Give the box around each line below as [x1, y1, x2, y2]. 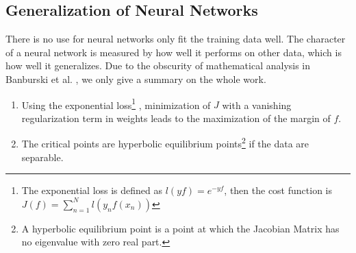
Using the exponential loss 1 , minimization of [21, 95, 211, 112]
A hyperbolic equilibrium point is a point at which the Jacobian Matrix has [21, 221, 340, 235]
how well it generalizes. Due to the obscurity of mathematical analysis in [5, 58, 311, 73]
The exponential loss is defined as [21, 183, 163, 197]
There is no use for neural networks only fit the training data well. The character [5, 32, 346, 46]
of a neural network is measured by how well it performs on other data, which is [5, 45, 342, 59]
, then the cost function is [224, 183, 332, 197]
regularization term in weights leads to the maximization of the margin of [21, 110, 331, 125]
